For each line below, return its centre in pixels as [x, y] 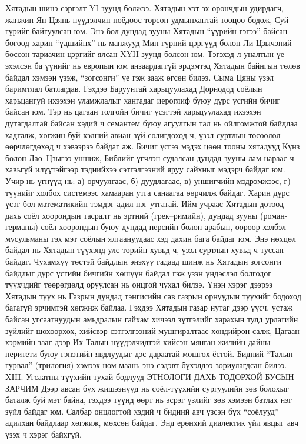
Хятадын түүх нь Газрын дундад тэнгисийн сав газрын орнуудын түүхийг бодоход [153, 296]
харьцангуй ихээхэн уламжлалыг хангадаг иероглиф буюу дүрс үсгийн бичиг [143, 100]
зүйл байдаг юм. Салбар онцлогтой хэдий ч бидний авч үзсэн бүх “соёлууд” [142, 411]
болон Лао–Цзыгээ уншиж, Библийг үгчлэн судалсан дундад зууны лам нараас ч [150, 157]
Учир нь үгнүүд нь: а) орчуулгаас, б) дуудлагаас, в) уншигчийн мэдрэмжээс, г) [148, 180]
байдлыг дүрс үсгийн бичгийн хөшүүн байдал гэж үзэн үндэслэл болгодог [138, 273]
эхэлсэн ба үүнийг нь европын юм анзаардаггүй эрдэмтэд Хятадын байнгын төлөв [153, 65]
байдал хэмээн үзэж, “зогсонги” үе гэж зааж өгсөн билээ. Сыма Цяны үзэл [139, 77]
